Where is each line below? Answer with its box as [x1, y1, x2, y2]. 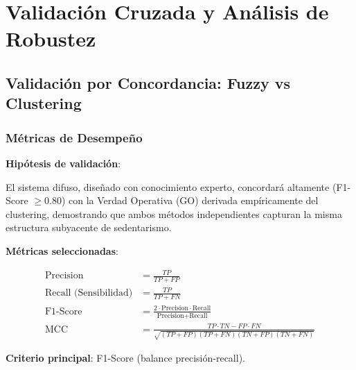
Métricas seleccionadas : [6, 243, 118, 258]
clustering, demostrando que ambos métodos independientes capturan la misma [6, 206, 342, 221]
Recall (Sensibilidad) [44, 288, 133, 298]
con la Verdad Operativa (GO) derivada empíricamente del [69, 193, 319, 208]
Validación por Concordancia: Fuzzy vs [6, 72, 290, 93]
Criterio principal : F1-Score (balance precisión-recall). [6, 351, 245, 365]
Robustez [6, 24, 96, 53]
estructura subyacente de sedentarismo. [6, 220, 172, 235]
